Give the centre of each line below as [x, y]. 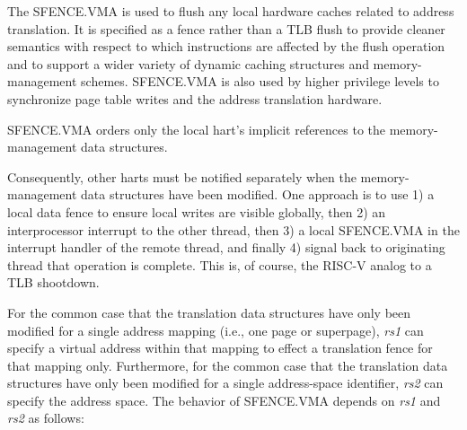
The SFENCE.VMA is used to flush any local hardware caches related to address [231, 11]
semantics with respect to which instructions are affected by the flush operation [226, 46]
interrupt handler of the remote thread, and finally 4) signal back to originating [226, 247]
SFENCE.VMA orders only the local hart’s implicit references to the [197, 129]
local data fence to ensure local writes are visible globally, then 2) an [197, 211]
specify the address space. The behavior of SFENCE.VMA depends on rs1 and [224, 400]
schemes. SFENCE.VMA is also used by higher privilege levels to [260, 81]
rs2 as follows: [46, 418]
